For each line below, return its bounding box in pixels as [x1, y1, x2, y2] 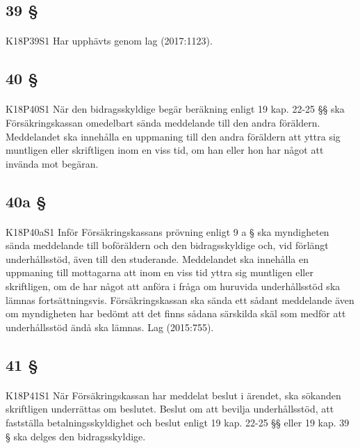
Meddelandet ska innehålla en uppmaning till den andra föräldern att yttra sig [6, 129, 341, 143]
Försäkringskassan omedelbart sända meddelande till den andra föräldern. [6, 115, 320, 129]
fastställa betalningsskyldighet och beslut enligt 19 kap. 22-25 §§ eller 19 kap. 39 [6, 415, 350, 429]
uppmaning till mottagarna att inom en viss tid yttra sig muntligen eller [6, 265, 313, 280]
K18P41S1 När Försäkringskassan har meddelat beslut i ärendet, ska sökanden [6, 387, 341, 402]
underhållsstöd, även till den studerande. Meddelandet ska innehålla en [6, 251, 309, 266]
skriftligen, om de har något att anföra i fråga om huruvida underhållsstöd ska [6, 279, 341, 294]
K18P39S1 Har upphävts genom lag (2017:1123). [6, 33, 213, 48]
